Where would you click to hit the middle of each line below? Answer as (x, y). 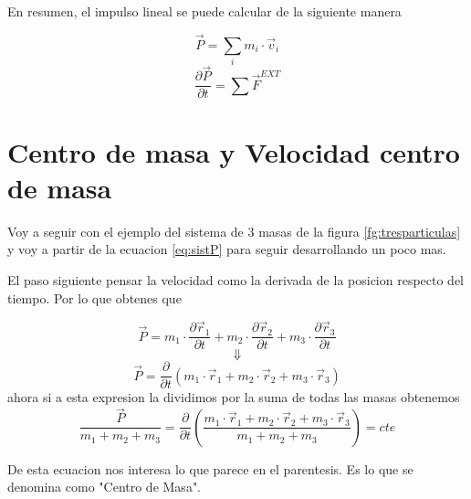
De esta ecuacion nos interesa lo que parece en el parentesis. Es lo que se (210, 468)
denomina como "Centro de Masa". (105, 487)
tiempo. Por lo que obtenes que (94, 297)
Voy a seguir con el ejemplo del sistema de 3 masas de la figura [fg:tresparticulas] (234, 231)
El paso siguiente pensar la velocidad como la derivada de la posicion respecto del (236, 279)
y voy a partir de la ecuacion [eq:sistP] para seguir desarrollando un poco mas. (227, 249)
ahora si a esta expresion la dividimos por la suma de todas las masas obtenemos (234, 397)
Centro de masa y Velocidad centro (234, 151)
